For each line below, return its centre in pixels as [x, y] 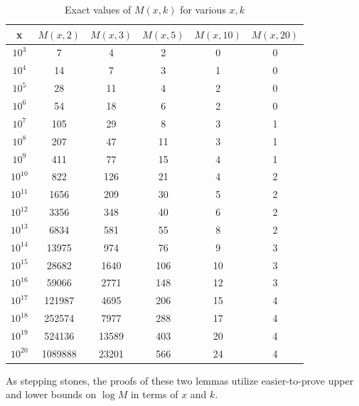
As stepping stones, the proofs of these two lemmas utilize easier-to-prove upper [180, 380]
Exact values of [98, 9]
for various [203, 9]
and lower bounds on [51, 394]
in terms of [154, 394]
